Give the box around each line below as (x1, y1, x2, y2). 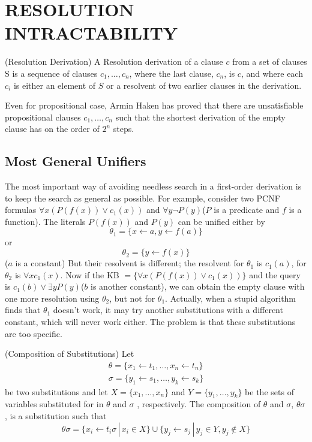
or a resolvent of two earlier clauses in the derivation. (106, 79, 302, 91)
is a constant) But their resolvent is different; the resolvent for (15, 257, 244, 269)
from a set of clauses (232, 55, 307, 68)
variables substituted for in (5, 398, 104, 410)
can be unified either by (178, 215, 265, 227)
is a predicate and (214, 203, 280, 216)
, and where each (241, 67, 303, 79)
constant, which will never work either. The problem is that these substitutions (5, 315, 296, 328)
